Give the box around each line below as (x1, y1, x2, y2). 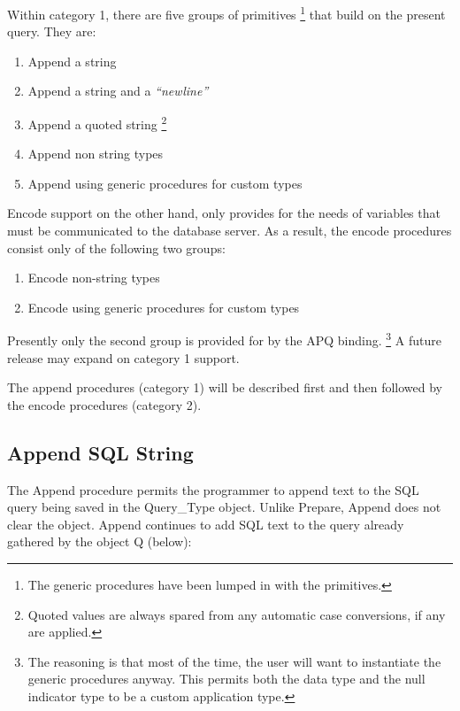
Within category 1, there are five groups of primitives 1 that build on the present (7, 3, 446, 23)
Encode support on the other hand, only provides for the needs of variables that (7, 204, 441, 222)
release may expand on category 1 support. (7, 348, 240, 367)
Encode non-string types (27, 268, 160, 287)
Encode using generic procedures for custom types (27, 298, 300, 316)
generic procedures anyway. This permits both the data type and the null (27, 669, 425, 688)
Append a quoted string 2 (27, 112, 167, 133)
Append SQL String (7, 438, 194, 466)
